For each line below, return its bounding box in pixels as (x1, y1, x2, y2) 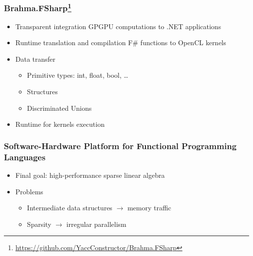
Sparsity (27, 219, 52, 229)
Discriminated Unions (27, 102, 92, 113)
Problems (15, 186, 43, 196)
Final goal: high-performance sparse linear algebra (15, 170, 165, 180)
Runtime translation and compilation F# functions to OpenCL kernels (15, 37, 226, 48)
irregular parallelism (66, 219, 126, 229)
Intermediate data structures (27, 203, 112, 213)
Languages (4, 151, 46, 163)
